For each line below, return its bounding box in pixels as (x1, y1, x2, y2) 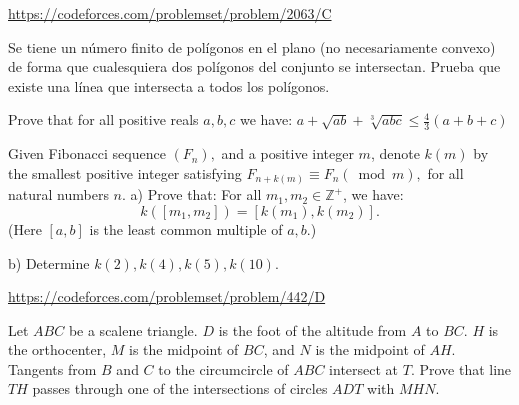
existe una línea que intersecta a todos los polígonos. (8, 75, 330, 96)
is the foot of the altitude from (218, 319, 407, 340)
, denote (370, 143, 420, 164)
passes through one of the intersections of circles (32, 378, 328, 399)
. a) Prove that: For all (121, 184, 262, 205)
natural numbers (8, 184, 109, 205)
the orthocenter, (8, 339, 107, 360)
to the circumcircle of (158, 358, 289, 379)
